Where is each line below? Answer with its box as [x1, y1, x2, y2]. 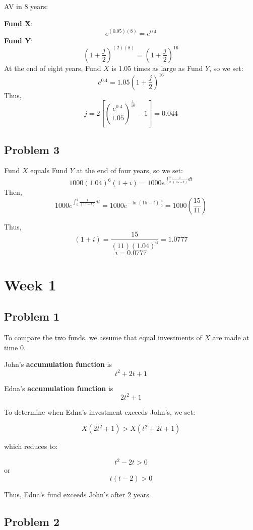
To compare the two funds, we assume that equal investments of [4, 332, 202, 343]
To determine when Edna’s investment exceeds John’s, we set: [4, 406, 196, 417]
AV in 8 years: [4, 1, 48, 11]
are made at [212, 332, 249, 343]
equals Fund [30, 165, 68, 176]
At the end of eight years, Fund [4, 62, 101, 73]
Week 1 [4, 274, 56, 294]
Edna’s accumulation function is [4, 383, 113, 393]
